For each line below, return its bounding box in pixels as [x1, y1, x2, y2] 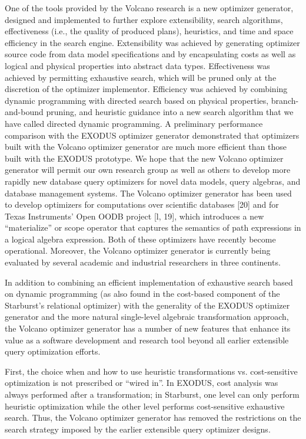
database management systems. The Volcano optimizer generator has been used [5, 186, 292, 199]
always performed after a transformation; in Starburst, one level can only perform [5, 388, 300, 400]
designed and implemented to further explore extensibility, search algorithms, [5, 13, 283, 25]
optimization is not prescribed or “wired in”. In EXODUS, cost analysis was [5, 376, 278, 389]
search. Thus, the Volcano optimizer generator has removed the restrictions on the [5, 411, 301, 424]
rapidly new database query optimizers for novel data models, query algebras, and [5, 175, 301, 187]
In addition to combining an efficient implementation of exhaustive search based [5, 276, 293, 288]
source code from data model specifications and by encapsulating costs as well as [5, 48, 296, 60]
